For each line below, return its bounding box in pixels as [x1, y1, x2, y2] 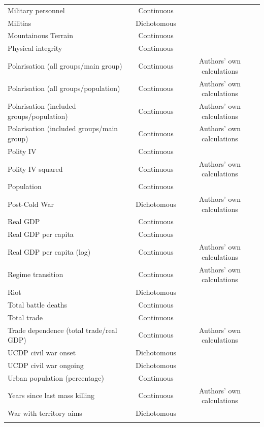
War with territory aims [8, 407, 82, 418]
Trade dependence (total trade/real [8, 324, 117, 335]
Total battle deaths [8, 299, 68, 310]
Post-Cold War [8, 198, 54, 209]
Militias [8, 17, 31, 28]
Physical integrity [8, 43, 62, 53]
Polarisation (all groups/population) [8, 83, 120, 94]
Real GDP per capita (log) [8, 246, 91, 257]
